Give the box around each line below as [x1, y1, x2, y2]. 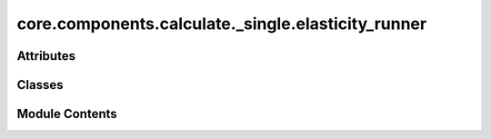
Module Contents [16, 106, 117, 122]
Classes [16, 77, 64, 93]
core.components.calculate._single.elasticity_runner [16, 14, 427, 34]
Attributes [16, 48, 76, 64]
